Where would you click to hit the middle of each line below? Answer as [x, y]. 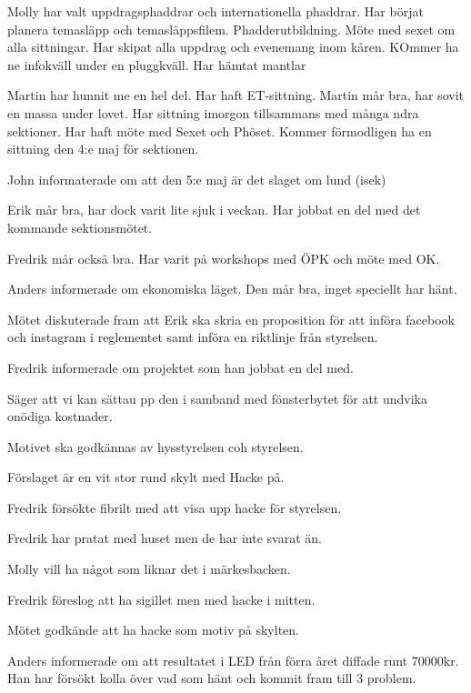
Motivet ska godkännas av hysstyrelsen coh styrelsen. [155, 446]
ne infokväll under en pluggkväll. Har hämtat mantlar [157, 64]
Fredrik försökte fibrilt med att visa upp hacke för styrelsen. [175, 507]
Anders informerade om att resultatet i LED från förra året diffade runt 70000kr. [233, 660]
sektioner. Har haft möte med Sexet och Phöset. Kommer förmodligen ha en [220, 131]
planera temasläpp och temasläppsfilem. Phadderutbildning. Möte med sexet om [231, 29]
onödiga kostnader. [60, 416]
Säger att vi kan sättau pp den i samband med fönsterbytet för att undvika [217, 398]
